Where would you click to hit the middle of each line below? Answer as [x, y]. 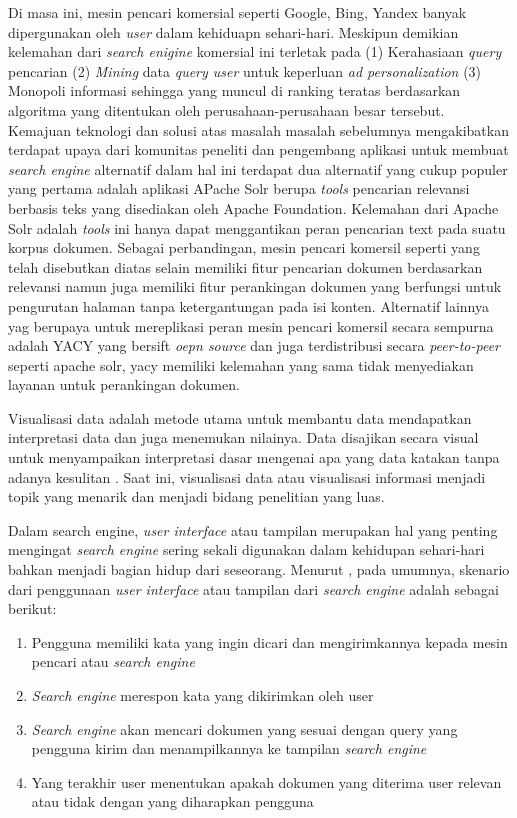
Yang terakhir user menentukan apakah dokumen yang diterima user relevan [266, 781]
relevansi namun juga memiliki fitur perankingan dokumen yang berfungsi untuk [255, 286]
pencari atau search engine [113, 661]
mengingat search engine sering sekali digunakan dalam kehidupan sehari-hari [246, 549]
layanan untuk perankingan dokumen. [124, 384]
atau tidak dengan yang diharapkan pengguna [172, 801]
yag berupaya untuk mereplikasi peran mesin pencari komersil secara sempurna [251, 325]
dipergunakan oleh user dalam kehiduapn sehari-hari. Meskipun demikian [233, 31]
